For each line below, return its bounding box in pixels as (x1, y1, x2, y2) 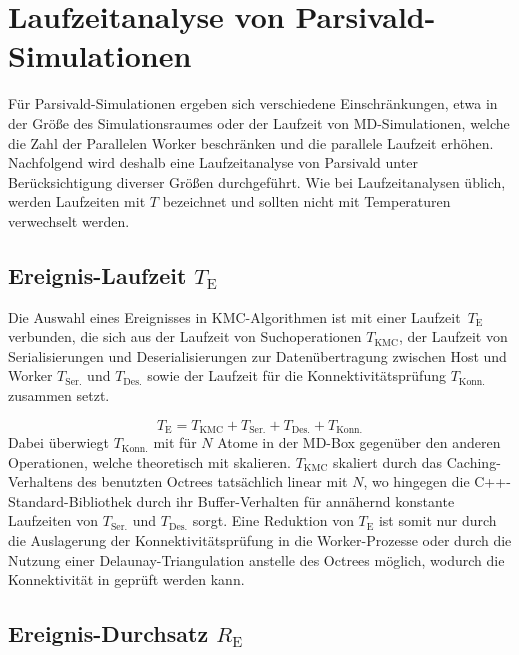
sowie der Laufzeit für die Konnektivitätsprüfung (147, 365, 446, 386)
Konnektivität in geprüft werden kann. (8, 569, 245, 590)
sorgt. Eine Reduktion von (192, 510, 354, 531)
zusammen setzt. (8, 385, 110, 406)
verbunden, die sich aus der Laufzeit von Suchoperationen (8, 326, 362, 347)
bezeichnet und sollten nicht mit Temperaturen (162, 191, 451, 212)
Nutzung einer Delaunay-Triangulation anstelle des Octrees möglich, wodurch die (8, 549, 505, 570)
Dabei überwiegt (8, 432, 109, 453)
